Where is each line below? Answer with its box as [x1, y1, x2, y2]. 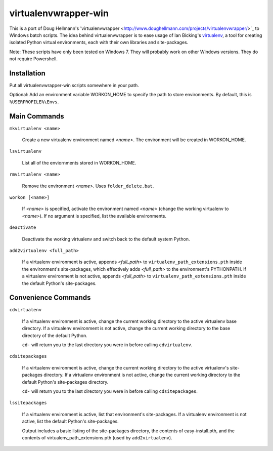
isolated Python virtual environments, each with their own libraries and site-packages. [9, 39, 189, 46]
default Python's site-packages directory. [22, 379, 109, 385]
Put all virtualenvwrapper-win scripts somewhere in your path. [9, 83, 139, 89]
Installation [9, 69, 45, 77]
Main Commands [9, 112, 64, 120]
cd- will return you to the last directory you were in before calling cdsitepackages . [22, 388, 198, 394]
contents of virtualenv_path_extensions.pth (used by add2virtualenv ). [22, 434, 172, 440]
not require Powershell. [9, 56, 58, 62]
